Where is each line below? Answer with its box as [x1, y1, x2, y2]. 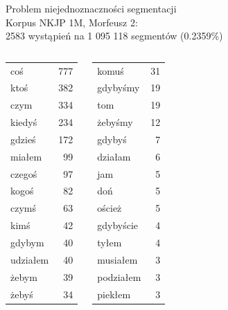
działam [97, 149, 131, 163]
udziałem [10, 252, 49, 266]
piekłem [97, 286, 131, 301]
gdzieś [10, 131, 36, 146]
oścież [97, 201, 122, 215]
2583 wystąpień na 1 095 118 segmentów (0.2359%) [6, 28, 223, 43]
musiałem [97, 252, 138, 266]
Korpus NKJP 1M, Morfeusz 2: [6, 15, 138, 29]
